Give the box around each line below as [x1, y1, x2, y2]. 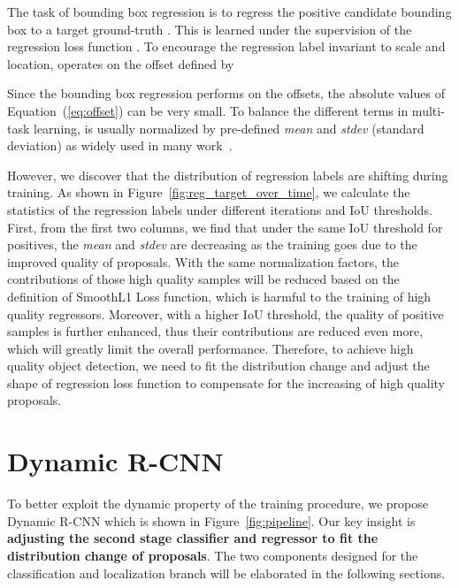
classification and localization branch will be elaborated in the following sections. [7, 563, 446, 582]
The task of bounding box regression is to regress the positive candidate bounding [7, 3, 452, 20]
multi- [411, 101, 445, 119]
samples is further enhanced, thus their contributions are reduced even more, [7, 322, 424, 340]
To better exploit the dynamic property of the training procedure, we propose [7, 494, 428, 513]
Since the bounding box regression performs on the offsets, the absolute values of [7, 84, 445, 103]
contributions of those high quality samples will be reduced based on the [7, 270, 400, 288]
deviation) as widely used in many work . [7, 136, 233, 155]
